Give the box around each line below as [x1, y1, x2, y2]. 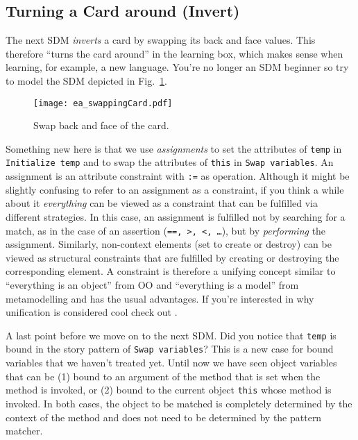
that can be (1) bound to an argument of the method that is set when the [6, 369, 321, 383]
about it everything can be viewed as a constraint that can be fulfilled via [6, 196, 318, 210]
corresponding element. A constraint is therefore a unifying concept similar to [6, 264, 336, 278]
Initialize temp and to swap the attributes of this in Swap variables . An [6, 155, 334, 169]
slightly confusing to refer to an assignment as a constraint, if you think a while [6, 182, 344, 196]
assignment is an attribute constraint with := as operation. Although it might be [6, 169, 350, 183]
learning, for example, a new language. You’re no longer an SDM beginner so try [6, 60, 349, 74]
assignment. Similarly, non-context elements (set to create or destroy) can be [6, 237, 332, 251]
